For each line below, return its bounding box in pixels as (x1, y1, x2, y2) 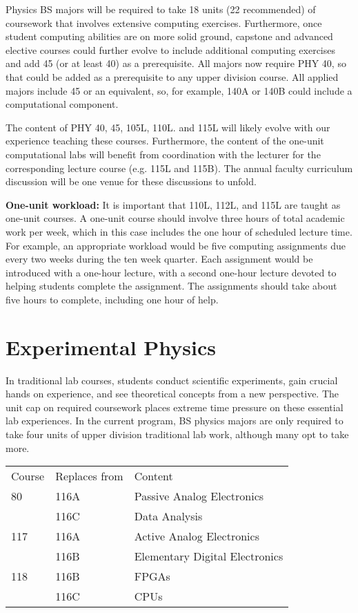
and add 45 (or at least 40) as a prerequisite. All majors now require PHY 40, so (6, 56, 346, 70)
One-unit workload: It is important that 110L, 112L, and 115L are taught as (6, 197, 341, 211)
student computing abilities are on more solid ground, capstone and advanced (6, 29, 333, 44)
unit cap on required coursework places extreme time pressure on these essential (6, 399, 344, 414)
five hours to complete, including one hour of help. (6, 292, 219, 306)
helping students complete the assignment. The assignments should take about (6, 279, 337, 293)
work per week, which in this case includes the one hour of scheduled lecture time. (6, 224, 352, 238)
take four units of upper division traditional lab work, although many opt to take (6, 426, 349, 441)
